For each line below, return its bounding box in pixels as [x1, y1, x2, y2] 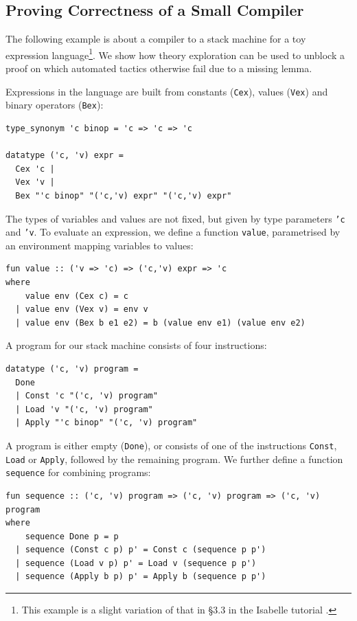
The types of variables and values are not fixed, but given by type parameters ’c [5, 211, 345, 225]
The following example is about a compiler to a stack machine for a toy [5, 32, 306, 46]
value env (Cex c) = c [25, 291, 128, 301]
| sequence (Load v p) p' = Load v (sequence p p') [15, 558, 257, 568]
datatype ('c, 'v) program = [5, 363, 139, 374]
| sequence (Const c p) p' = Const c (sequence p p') [15, 545, 266, 555]
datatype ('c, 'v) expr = [5, 150, 124, 161]
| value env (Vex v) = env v [15, 304, 148, 315]
